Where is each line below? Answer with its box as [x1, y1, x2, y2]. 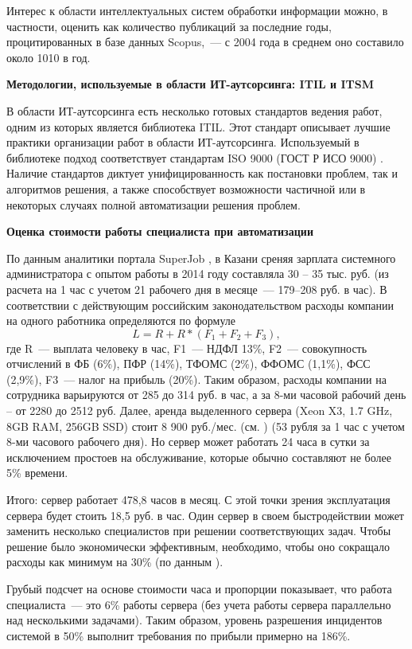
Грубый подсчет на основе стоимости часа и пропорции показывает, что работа [6, 581, 392, 596]
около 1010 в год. [6, 49, 91, 65]
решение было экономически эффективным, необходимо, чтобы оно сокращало [6, 538, 391, 554]
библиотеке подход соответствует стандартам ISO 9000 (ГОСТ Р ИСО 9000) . [6, 149, 384, 166]
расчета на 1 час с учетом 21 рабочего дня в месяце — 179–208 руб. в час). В [6, 280, 387, 297]
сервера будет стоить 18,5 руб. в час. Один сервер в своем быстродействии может [6, 506, 404, 523]
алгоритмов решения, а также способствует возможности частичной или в [6, 180, 366, 197]
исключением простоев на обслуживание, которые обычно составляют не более [6, 448, 391, 465]
